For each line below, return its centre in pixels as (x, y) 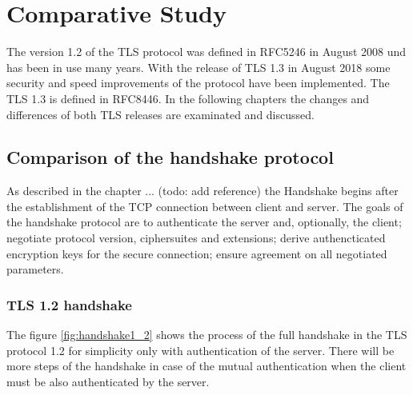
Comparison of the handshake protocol (170, 157)
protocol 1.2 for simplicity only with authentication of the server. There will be (200, 350)
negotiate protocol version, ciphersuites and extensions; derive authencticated (196, 238)
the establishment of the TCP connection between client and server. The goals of (205, 206)
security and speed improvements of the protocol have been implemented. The (198, 83)
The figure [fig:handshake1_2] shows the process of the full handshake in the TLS (207, 335)
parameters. (35, 269)
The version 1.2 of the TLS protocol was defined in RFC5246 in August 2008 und (206, 52)
